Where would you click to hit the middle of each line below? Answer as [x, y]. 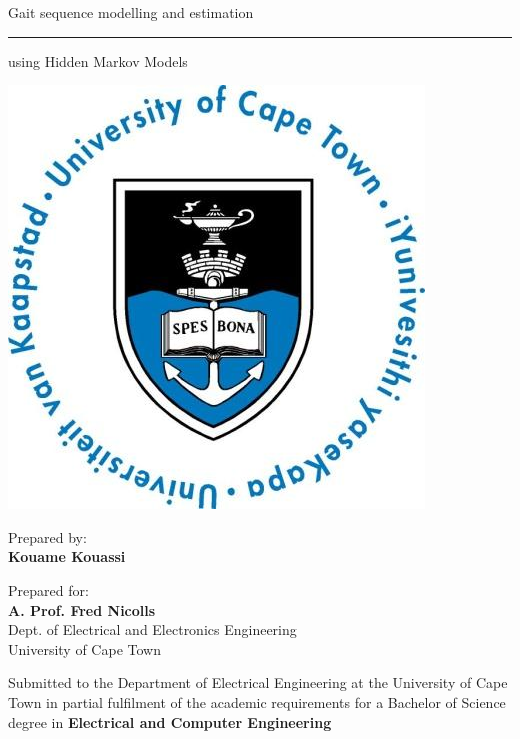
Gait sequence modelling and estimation [131, 12]
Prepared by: [47, 536]
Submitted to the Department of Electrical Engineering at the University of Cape [258, 682]
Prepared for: [48, 589]
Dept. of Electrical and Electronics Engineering [152, 629]
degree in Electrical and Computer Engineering [170, 721]
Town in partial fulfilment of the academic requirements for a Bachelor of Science [257, 701]
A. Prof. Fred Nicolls [82, 609]
